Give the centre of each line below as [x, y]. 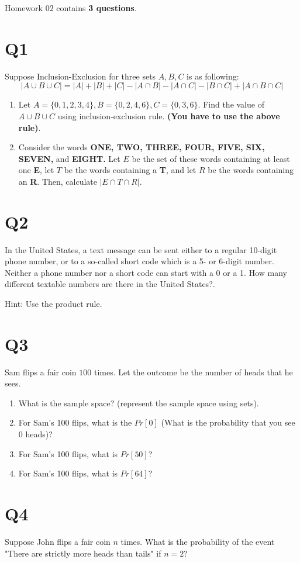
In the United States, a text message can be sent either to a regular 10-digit [141, 249]
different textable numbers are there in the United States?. [110, 284]
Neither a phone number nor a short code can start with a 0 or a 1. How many [146, 272]
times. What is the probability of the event [198, 541]
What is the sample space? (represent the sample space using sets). [139, 403]
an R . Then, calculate [58, 181]
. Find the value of [231, 104]
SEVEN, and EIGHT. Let [69, 158]
